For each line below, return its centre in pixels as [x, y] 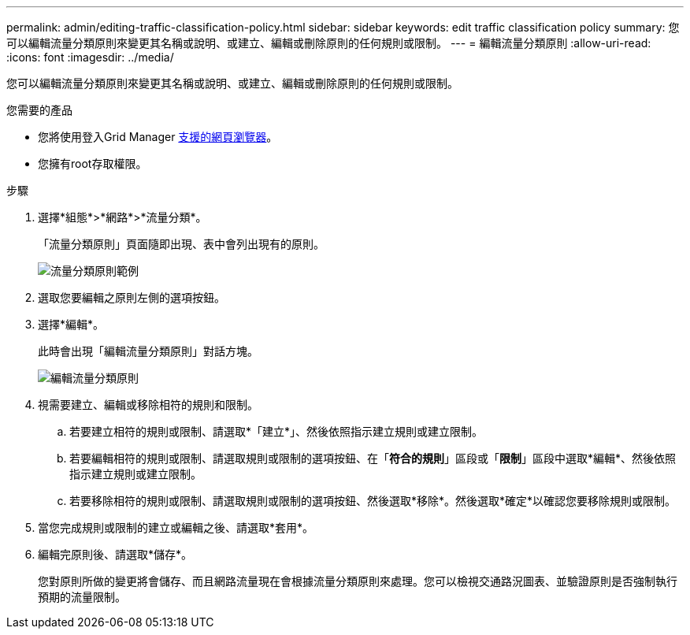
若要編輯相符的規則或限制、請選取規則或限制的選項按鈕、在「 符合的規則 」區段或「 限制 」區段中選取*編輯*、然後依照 [373, 458]
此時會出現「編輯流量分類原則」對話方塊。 [148, 351]
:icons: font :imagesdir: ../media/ [90, 57]
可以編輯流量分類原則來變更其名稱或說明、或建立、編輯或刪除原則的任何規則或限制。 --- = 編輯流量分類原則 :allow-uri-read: [329, 43]
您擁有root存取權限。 [93, 163]
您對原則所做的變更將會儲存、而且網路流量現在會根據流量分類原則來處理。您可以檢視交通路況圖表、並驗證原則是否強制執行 [358, 581]
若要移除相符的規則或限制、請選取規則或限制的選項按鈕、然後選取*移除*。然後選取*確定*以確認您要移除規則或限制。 [373, 501]
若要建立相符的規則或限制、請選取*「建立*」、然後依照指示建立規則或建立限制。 [276, 431]
